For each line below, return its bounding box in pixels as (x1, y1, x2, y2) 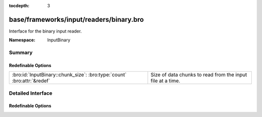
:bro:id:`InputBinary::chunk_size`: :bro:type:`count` (12, 71, 127, 78)
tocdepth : (9, 3, 30, 8)
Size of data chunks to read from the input (150, 71, 247, 78)
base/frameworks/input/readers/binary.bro (9, 15, 144, 24)
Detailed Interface (9, 90, 53, 97)
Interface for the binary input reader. (9, 28, 82, 34)
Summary (9, 49, 33, 56)
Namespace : (9, 37, 36, 43)
